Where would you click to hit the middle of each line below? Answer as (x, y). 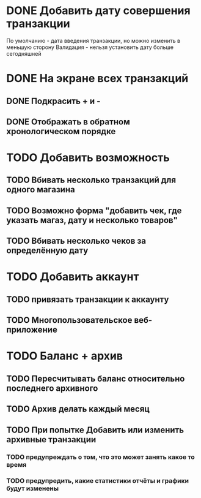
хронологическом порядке (61, 131)
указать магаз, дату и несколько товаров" (92, 220)
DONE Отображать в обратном (68, 122)
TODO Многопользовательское (69, 320)
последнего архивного (52, 388)
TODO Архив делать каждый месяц (78, 409)
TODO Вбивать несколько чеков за (76, 241)
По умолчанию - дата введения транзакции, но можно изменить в (93, 40)
